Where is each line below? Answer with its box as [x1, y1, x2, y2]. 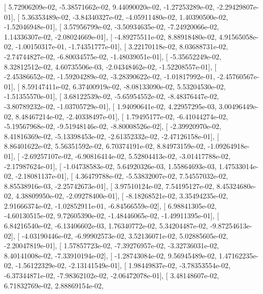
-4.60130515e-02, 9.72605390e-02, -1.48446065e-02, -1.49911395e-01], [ [4, 210, 219, 221]
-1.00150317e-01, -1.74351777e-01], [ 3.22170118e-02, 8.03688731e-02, [15, 41, 228, 52]
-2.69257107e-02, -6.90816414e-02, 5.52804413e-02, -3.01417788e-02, [21, 150, 231, 161]
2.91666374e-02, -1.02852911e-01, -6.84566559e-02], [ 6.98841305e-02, [4, 200, 217, 211]
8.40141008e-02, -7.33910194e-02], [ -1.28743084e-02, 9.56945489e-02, [4, 250, 217, 260]
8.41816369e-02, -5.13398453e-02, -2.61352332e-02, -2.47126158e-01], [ [4, 130, 219, 141]
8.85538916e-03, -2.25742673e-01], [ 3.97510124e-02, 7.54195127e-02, [4, 180, 214, 191]
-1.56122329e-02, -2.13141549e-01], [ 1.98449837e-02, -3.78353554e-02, [15, 260, 231, 271]
